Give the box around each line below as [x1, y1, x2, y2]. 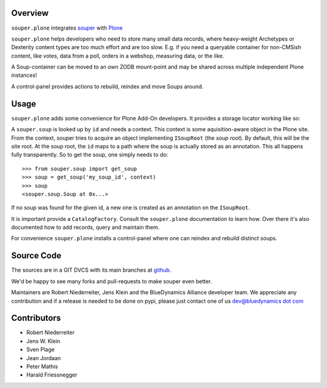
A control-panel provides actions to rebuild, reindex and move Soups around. [11, 82, 204, 90]
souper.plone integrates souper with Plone [11, 24, 123, 31]
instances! [11, 71, 38, 79]
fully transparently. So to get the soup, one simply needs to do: [11, 151, 168, 159]
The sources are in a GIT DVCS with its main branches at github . [11, 266, 171, 274]
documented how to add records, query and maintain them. [11, 224, 160, 231]
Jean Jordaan [26, 354, 61, 361]
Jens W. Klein [26, 337, 61, 344]
